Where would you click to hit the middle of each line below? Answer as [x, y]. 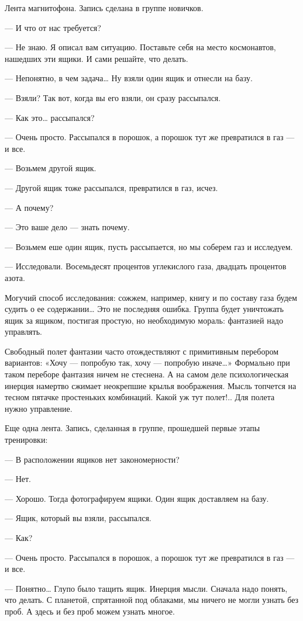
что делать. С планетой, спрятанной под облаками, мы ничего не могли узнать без [152, 600]
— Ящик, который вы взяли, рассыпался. [78, 518]
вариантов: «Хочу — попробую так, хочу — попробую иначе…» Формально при [147, 362]
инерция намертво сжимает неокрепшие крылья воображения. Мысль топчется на [151, 385]
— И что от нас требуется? [53, 27]
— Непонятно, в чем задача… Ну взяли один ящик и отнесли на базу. [129, 78]
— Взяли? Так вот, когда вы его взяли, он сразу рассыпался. [113, 97]
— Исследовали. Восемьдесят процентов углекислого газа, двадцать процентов [146, 266]
